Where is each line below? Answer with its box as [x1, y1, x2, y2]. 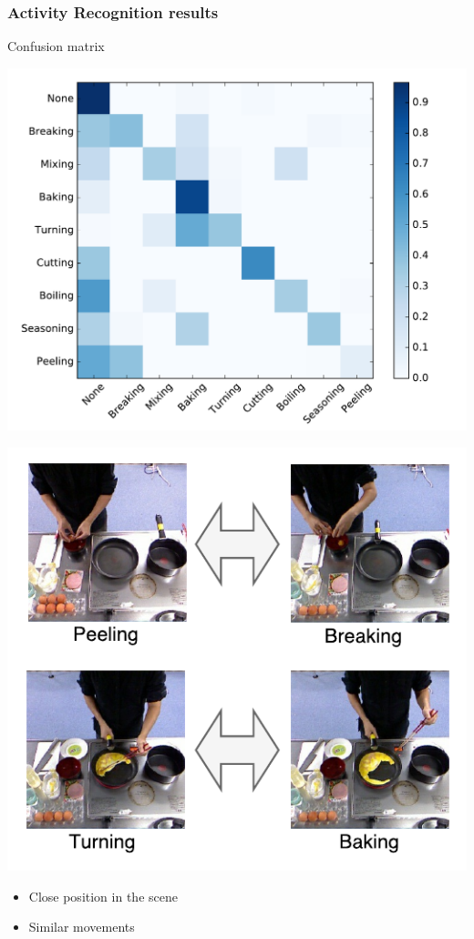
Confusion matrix [7, 36, 105, 56]
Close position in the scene [28, 886, 178, 905]
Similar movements [28, 917, 135, 936]
